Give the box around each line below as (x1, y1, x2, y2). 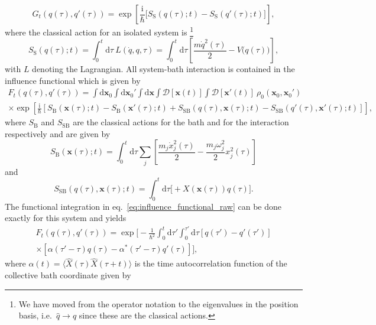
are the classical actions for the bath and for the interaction (73, 116, 289, 128)
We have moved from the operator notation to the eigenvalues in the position (18, 297, 299, 310)
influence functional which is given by (5, 74, 141, 86)
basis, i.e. (18, 309, 52, 321)
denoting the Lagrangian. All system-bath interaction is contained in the (32, 63, 295, 75)
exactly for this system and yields (5, 212, 127, 224)
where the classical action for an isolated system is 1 (5, 24, 193, 38)
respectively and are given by (5, 127, 111, 139)
